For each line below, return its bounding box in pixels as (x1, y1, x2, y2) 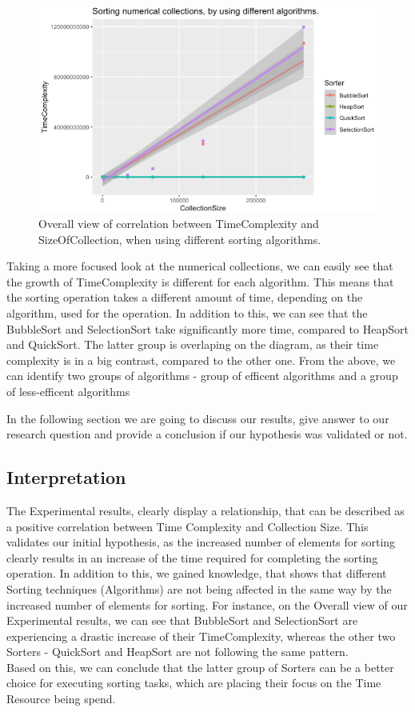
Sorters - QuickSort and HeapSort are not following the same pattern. (6, 643, 349, 660)
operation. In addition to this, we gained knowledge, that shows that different (6, 565, 387, 582)
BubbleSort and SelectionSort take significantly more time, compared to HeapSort (6, 320, 409, 337)
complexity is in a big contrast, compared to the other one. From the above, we (6, 351, 396, 368)
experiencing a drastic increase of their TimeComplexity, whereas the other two (6, 627, 396, 644)
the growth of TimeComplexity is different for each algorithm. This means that (6, 273, 394, 290)
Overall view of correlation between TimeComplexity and (38, 215, 319, 232)
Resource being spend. (6, 690, 116, 707)
